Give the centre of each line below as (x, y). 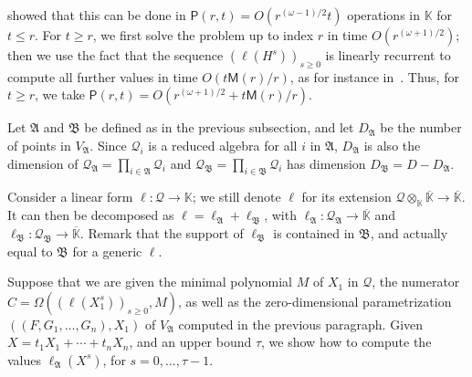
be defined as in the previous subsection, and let (219, 127)
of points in (39, 145)
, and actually (409, 232)
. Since (108, 145)
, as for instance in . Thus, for (374, 76)
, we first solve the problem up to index (203, 35)
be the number (421, 127)
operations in (383, 15)
